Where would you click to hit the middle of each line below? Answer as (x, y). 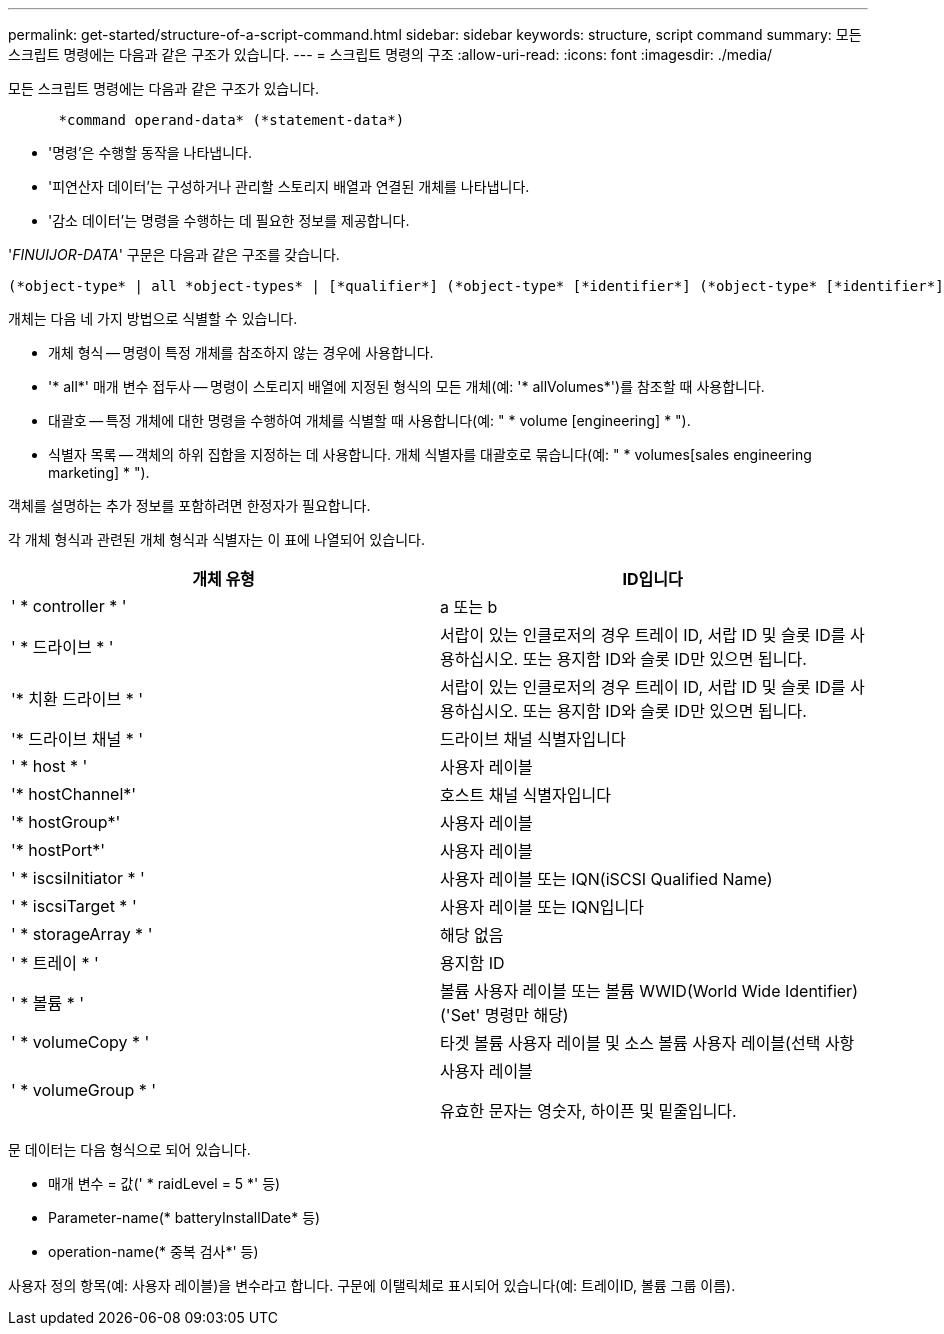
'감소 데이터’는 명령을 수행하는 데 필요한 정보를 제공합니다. (229, 220)
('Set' (460, 1015)
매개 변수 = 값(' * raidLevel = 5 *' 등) (164, 1183)
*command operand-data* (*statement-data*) (231, 120)
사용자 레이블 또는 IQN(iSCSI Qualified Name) (606, 879)
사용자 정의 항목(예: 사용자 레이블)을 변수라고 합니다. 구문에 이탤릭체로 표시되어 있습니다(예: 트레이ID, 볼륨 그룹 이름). (372, 1285)
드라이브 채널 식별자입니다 (533, 739)
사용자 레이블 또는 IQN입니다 (542, 907)
